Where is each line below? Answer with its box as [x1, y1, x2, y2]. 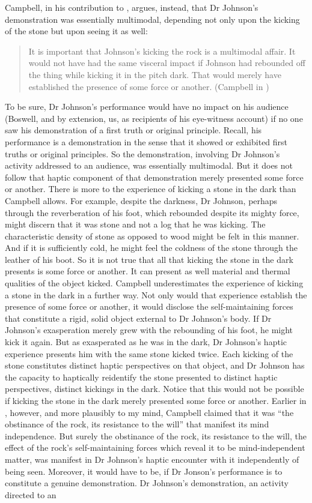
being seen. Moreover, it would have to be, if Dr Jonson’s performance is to [5, 465, 283, 477]
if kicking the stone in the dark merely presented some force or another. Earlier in [5, 394, 307, 406]
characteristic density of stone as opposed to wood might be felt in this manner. [5, 229, 299, 242]
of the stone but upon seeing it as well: [5, 25, 148, 37]
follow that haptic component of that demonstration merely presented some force [5, 170, 304, 183]
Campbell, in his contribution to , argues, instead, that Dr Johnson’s [5, 1, 258, 13]
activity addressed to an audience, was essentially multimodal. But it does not [5, 159, 293, 172]
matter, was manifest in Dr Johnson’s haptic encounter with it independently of [5, 453, 299, 465]
